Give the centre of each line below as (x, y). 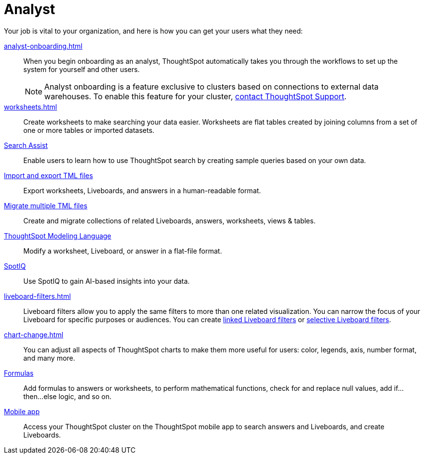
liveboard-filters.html (37, 296)
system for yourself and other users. (82, 69)
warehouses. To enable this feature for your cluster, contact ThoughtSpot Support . (195, 96)
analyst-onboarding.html (43, 46)
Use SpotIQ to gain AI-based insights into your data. (107, 281)
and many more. (49, 358)
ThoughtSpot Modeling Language (58, 236)
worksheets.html (31, 107)
